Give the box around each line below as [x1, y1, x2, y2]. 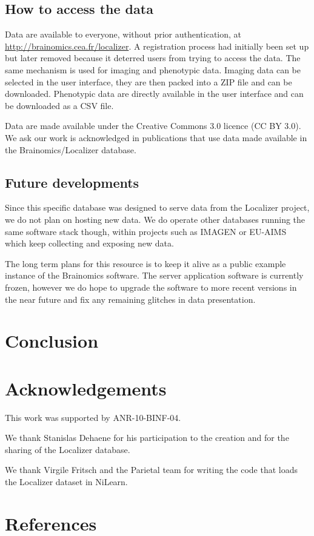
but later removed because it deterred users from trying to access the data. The [5, 51, 301, 64]
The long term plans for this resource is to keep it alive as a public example [5, 257, 286, 270]
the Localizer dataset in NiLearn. [5, 475, 128, 488]
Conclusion [5, 328, 99, 353]
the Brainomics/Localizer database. [5, 143, 136, 156]
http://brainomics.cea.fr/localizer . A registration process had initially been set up [5, 39, 309, 52]
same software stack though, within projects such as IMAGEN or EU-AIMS [5, 225, 287, 237]
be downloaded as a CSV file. [5, 99, 114, 111]
